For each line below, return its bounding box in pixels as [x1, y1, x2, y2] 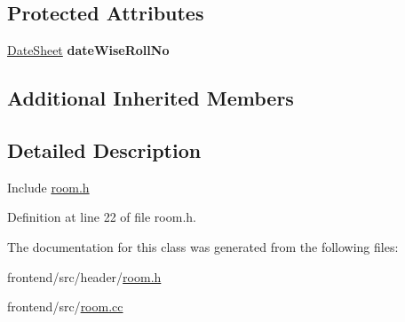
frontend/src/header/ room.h [7, 267, 162, 286]
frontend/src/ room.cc [7, 297, 123, 316]
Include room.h [7, 177, 90, 196]
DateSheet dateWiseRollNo [7, 41, 170, 59]
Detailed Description [7, 136, 202, 163]
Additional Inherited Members [7, 84, 294, 112]
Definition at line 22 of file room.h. [7, 208, 196, 226]
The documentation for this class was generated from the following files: [7, 237, 399, 255]
